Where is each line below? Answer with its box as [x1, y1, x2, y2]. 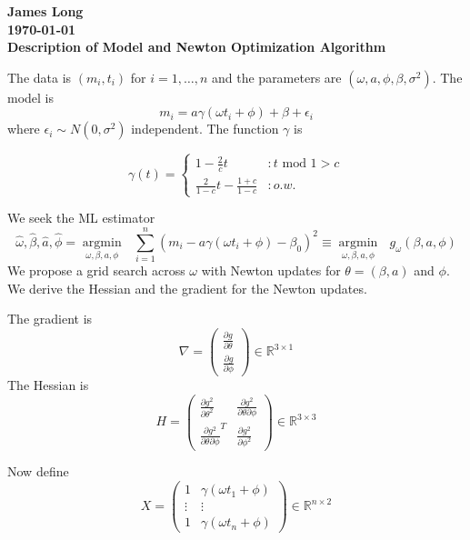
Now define [7, 462, 69, 481]
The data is [7, 67, 72, 86]
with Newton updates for [201, 261, 341, 280]
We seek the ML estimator [7, 208, 155, 227]
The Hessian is [7, 375, 89, 395]
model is [7, 87, 55, 106]
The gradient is [7, 309, 93, 328]
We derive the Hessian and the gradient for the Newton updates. [7, 278, 367, 297]
